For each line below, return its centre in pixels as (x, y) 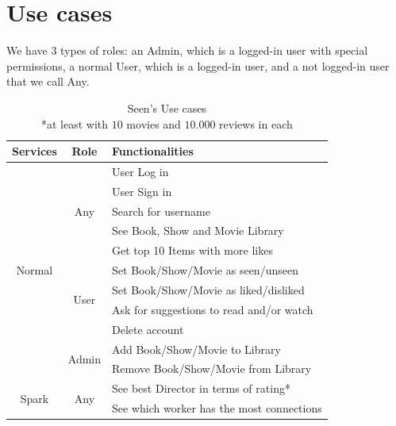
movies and (154, 123)
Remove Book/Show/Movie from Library (212, 368)
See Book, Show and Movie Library (198, 230)
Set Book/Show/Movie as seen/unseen (205, 270)
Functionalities (153, 151)
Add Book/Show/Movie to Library (196, 349)
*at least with (75, 123)
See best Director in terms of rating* (201, 388)
